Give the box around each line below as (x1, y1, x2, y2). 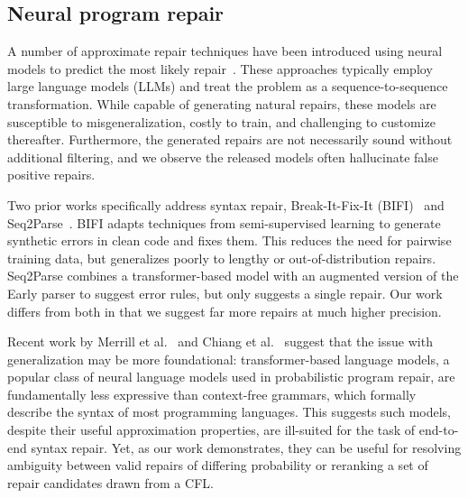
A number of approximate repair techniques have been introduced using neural (7, 41, 443, 60)
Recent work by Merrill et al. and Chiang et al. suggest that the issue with (7, 332, 433, 351)
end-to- (418, 420, 459, 439)
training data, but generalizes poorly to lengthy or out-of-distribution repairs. (7, 248, 436, 267)
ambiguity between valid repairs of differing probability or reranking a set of (7, 456, 428, 475)
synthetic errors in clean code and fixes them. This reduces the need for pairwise (7, 231, 452, 250)
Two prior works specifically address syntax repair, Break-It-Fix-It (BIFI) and (7, 195, 445, 214)
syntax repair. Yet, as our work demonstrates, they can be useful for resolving (31, 438, 462, 456)
